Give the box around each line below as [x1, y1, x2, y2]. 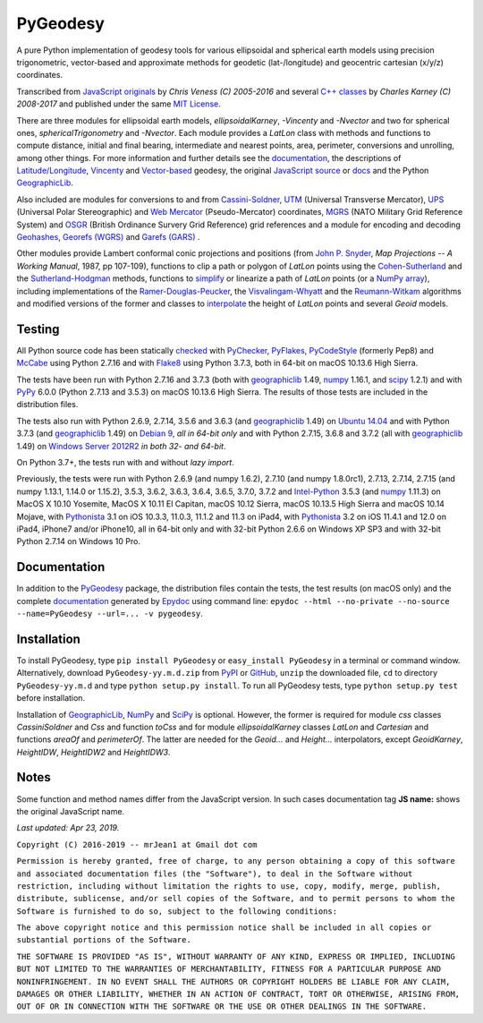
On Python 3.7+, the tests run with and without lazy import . [16, 457, 234, 467]
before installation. [16, 693, 85, 703]
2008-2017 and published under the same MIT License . [16, 98, 221, 109]
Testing [16, 321, 60, 337]
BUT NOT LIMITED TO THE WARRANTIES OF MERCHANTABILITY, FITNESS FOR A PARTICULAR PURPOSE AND [16, 964, 442, 975]
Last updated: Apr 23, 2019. [16, 823, 120, 833]
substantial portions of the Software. [16, 935, 191, 945]
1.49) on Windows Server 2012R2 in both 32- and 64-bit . [16, 440, 226, 451]
